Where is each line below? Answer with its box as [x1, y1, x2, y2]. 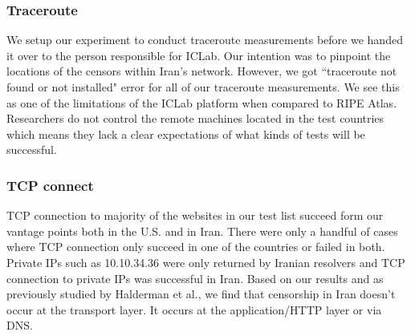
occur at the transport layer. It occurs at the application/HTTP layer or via [6, 301, 382, 318]
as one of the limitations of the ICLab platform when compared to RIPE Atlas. [6, 94, 397, 111]
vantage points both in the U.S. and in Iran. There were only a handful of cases [6, 222, 398, 239]
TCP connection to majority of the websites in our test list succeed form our [6, 207, 384, 224]
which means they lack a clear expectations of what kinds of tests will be [6, 125, 365, 142]
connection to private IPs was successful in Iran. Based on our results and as [6, 269, 384, 286]
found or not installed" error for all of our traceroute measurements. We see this [6, 79, 400, 95]
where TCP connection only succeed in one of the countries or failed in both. [6, 238, 385, 255]
